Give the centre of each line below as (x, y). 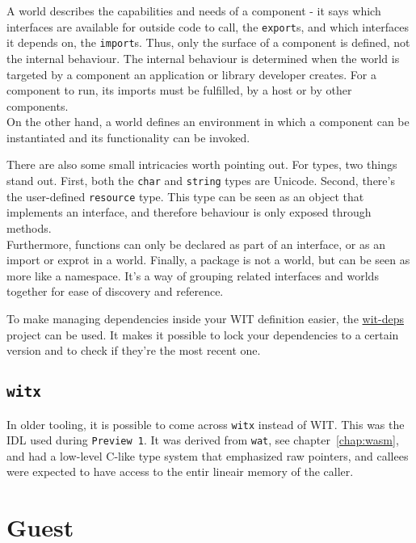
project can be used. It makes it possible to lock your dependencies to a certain (203, 334)
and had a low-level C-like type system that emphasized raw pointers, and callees (208, 455)
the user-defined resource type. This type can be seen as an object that (185, 196)
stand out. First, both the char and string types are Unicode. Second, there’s (201, 181)
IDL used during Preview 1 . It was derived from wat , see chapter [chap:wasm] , (203, 440)
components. (38, 105)
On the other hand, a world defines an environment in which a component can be (208, 122)
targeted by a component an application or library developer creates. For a (191, 74)
